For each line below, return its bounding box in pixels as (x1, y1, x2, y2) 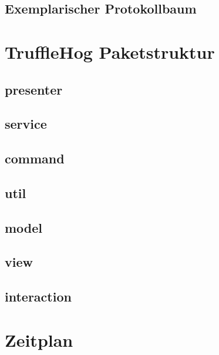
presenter (5, 80, 63, 98)
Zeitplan (5, 327, 73, 351)
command (5, 149, 65, 168)
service (5, 115, 47, 133)
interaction (5, 287, 72, 306)
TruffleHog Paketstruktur (5, 39, 215, 63)
